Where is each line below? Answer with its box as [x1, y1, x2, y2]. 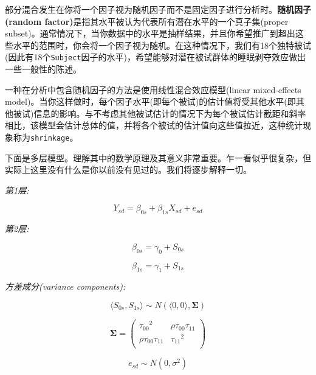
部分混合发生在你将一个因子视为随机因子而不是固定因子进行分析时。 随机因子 [5, 3, 311, 15]
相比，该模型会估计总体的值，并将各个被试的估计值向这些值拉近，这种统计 [5, 119, 303, 131]
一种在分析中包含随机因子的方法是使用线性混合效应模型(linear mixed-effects [5, 83, 301, 96]
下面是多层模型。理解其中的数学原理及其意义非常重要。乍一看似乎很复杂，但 [5, 151, 311, 164]
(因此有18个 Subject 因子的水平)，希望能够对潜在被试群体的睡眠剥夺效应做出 [5, 51, 306, 63]
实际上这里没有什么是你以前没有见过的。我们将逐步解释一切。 [5, 163, 252, 176]
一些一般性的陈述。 [5, 63, 81, 75]
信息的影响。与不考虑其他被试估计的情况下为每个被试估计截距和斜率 [33, 107, 306, 119]
